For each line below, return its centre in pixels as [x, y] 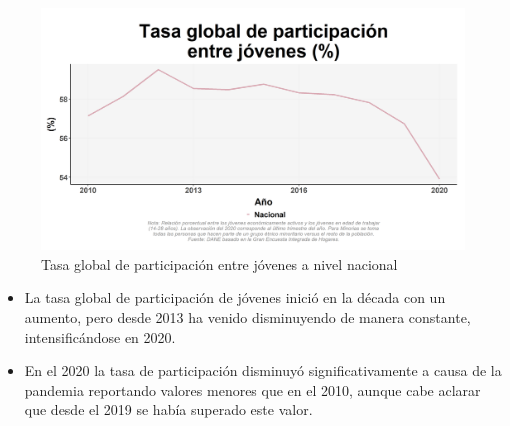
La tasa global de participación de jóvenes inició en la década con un [235, 297]
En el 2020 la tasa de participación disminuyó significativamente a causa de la [263, 370]
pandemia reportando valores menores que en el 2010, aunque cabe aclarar [252, 389]
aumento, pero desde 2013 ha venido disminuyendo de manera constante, [247, 317]
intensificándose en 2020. [100, 336]
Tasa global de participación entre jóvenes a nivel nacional [219, 263]
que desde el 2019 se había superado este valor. [168, 409]
